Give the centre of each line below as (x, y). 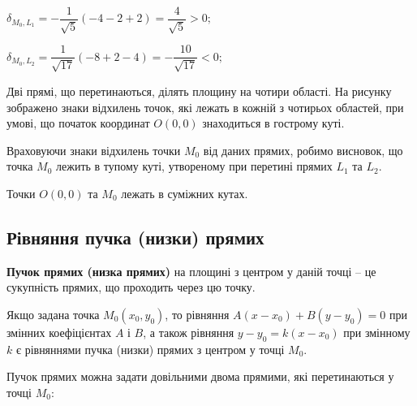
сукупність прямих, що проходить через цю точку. (131, 287)
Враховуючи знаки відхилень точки (94, 150)
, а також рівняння (189, 332)
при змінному (377, 332)
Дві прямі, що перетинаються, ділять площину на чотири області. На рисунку (199, 91)
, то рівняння (197, 314)
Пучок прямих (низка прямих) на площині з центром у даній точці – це (191, 271)
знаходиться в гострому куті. (273, 123)
